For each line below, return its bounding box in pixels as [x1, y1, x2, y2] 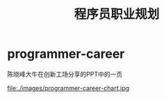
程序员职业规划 [74, 6, 160, 22]
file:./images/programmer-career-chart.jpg [7, 84, 130, 92]
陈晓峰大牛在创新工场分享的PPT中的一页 [7, 70, 123, 78]
